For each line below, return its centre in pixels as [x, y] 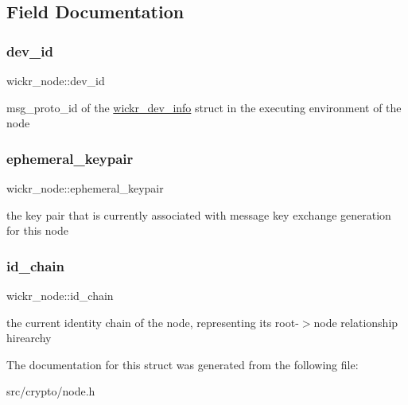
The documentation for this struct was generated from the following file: [183, 364]
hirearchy [29, 338]
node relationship [356, 322]
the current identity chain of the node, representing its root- [153, 322]
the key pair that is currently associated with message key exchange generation [199, 214]
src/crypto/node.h [51, 391]
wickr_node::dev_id [56, 80]
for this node [37, 230]
